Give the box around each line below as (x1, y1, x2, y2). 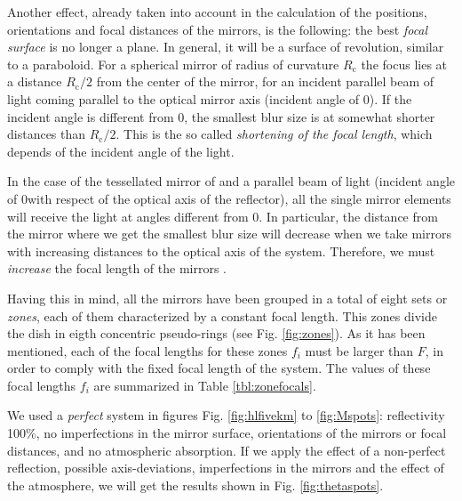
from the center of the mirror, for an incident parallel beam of (96, 72, 434, 91)
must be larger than (305, 341, 414, 360)
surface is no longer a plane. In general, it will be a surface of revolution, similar (7, 37, 444, 56)
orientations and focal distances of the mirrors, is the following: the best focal (7, 20, 428, 38)
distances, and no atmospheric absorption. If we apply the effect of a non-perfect (7, 440, 446, 459)
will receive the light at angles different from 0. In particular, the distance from (7, 206, 438, 225)
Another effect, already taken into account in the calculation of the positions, (7, 3, 427, 20)
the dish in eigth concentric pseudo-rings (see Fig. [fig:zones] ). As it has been (7, 324, 426, 343)
